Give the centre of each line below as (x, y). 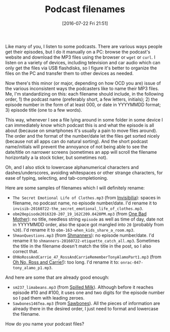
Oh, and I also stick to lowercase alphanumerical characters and (72, 167)
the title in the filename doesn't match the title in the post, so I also (82, 246)
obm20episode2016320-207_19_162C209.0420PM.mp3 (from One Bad (79, 214)
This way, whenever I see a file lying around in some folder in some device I (84, 119)
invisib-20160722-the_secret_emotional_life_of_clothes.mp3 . (78, 208)
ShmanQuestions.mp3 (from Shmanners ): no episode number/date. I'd (83, 235)
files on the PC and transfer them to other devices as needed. (70, 73)
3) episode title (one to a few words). (44, 110)
